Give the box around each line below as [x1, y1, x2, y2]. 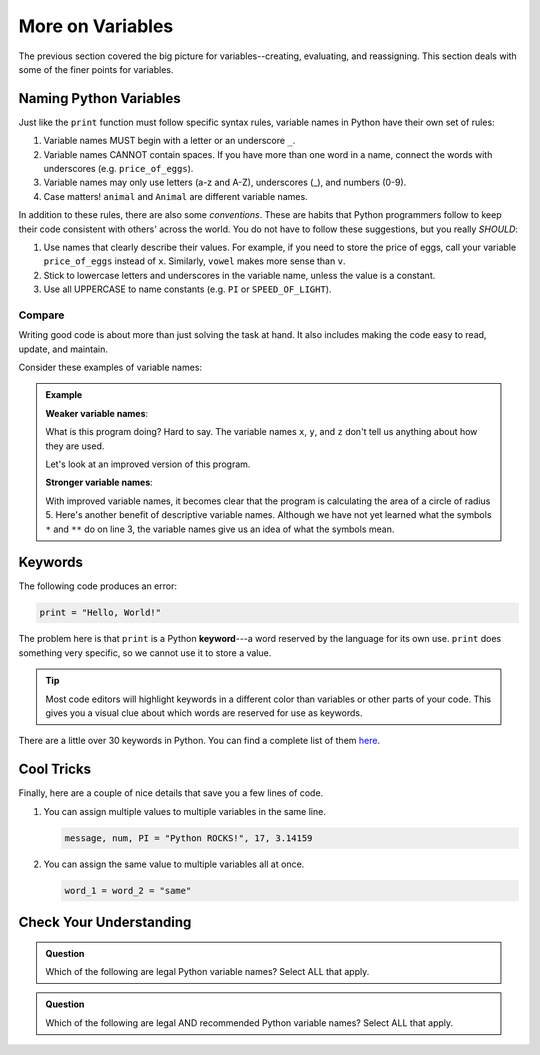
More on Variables [18, 15, 174, 37]
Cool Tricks [18, 761, 92, 778]
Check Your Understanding [18, 914, 192, 931]
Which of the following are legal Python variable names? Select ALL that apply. [45, 966, 370, 978]
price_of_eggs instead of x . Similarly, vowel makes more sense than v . [43, 255, 346, 267]
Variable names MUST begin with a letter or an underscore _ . [43, 135, 296, 147]
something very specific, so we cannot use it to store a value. [18, 646, 272, 659]
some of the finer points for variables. [18, 63, 174, 75]
